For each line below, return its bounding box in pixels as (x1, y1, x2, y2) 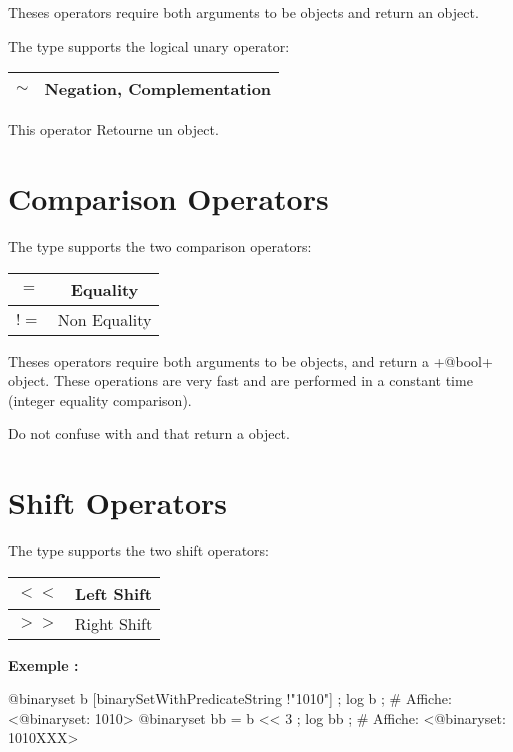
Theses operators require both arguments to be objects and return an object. (8, 2, 479, 22)
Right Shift (74, 611, 153, 635)
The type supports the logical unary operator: (8, 35, 290, 56)
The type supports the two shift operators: (8, 540, 269, 560)
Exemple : (8, 654, 79, 675)
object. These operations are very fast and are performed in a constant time (8, 370, 473, 391)
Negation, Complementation (44, 77, 272, 101)
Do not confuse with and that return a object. (8, 423, 290, 444)
